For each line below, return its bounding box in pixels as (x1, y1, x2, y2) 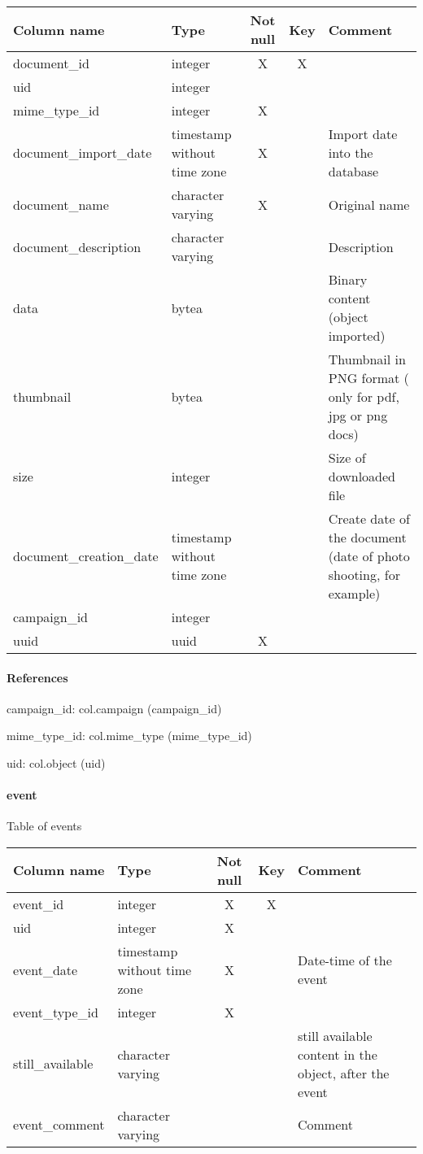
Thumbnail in (328, 350, 406, 368)
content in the (297, 1044, 377, 1064)
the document (328, 528, 407, 547)
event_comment (13, 1115, 105, 1134)
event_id (13, 894, 64, 913)
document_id (13, 54, 89, 72)
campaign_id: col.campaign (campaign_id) (7, 699, 222, 716)
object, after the (297, 1063, 390, 1082)
